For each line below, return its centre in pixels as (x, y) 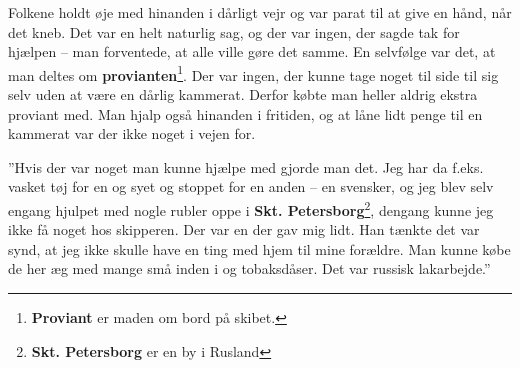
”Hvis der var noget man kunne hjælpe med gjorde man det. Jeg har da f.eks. (246, 166)
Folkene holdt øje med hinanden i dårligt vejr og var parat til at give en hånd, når (260, 12)
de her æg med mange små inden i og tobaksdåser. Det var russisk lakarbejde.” (249, 268)
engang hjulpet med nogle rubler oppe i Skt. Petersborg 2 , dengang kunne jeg (251, 208)
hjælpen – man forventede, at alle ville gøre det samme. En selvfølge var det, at (252, 51)
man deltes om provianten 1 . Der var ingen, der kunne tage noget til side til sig (253, 73)
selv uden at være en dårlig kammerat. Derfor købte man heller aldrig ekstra (243, 94)
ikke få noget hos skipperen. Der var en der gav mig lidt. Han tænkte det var (244, 229)
